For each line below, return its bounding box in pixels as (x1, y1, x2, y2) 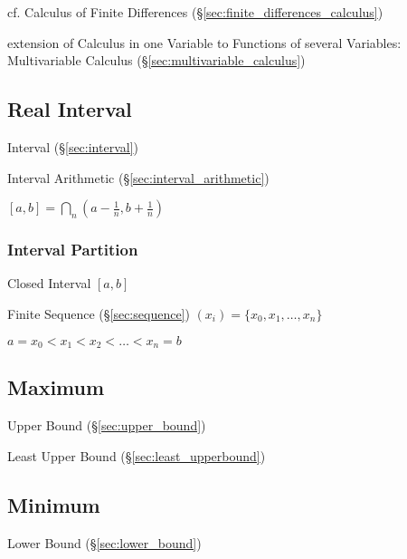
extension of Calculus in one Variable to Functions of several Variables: (7, 33, 402, 52)
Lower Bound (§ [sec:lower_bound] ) (7, 533, 202, 552)
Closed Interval (7, 274, 91, 293)
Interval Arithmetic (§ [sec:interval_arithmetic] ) (7, 168, 270, 187)
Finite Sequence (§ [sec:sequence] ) (7, 304, 190, 323)
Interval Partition (7, 238, 138, 261)
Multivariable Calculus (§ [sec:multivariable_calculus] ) (7, 51, 306, 70)
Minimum (7, 490, 100, 518)
